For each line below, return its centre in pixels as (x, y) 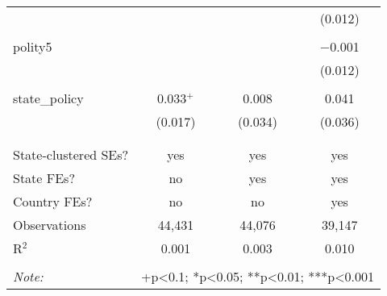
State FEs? (44, 178)
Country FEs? (53, 201)
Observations (50, 225)
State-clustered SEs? (71, 154)
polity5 (33, 46)
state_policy (48, 98)
